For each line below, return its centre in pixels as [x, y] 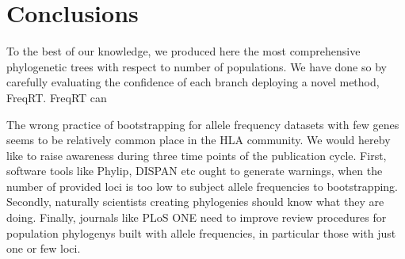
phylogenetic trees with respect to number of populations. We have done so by [197, 66]
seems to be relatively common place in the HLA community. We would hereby [199, 140]
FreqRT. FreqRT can [57, 97]
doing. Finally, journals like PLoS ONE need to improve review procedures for [197, 217]
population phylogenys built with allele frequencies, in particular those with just [201, 232]
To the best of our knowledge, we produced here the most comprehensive [183, 51]
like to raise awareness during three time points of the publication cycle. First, [197, 155]
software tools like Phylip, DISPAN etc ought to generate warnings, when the [195, 171]
